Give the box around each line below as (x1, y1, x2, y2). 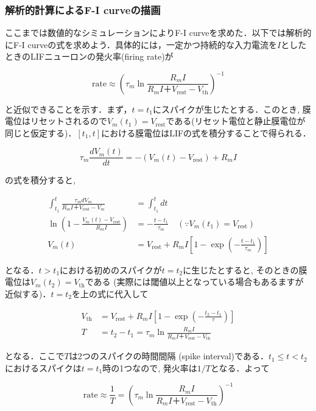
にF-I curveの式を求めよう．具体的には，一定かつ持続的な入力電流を (5, 38, 278, 51)
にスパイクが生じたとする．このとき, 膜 (152, 102, 311, 115)
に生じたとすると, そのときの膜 (183, 263, 307, 276)
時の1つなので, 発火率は (102, 361, 197, 374)
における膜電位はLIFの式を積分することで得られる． (101, 126, 311, 139)
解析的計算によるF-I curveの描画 (5, 2, 161, 17)
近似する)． (5, 287, 51, 300)
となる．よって (210, 361, 270, 374)
